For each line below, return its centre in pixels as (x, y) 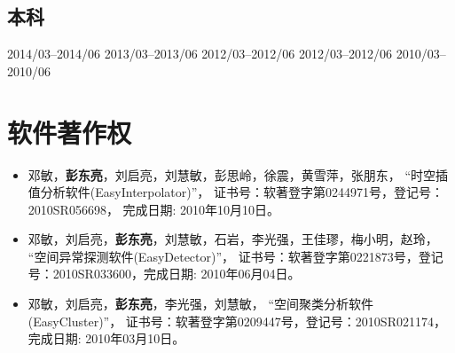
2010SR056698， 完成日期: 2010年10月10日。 (154, 209)
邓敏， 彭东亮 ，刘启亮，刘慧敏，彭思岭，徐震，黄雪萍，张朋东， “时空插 (238, 174)
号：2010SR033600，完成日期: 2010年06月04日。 (164, 274)
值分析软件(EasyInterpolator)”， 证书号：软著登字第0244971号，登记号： (235, 192)
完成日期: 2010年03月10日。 (106, 338)
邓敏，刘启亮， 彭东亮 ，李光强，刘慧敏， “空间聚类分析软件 (201, 304)
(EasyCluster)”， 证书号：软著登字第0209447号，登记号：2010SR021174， (237, 321)
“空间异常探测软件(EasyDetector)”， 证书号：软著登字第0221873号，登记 (235, 256)
